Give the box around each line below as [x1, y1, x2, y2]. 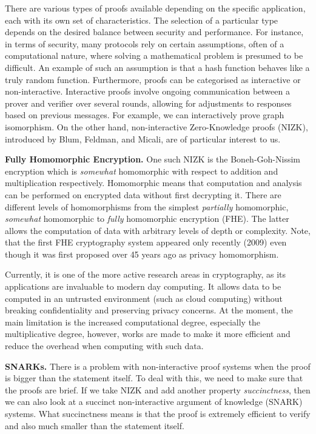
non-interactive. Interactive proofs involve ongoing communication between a [5, 85, 290, 98]
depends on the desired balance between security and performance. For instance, [5, 25, 304, 38]
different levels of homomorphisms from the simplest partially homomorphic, [5, 200, 289, 213]
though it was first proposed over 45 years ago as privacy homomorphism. [5, 247, 279, 260]
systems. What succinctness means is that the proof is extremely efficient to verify [5, 407, 311, 419]
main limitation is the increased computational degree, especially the [5, 315, 261, 328]
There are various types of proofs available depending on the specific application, [5, 2, 306, 14]
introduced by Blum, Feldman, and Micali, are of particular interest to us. [5, 132, 281, 145]
